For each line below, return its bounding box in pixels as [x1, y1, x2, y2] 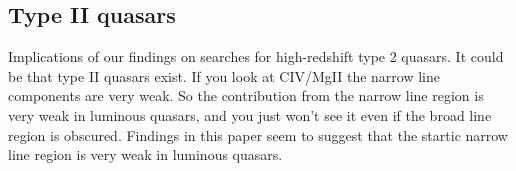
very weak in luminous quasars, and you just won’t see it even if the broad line [8, 104, 492, 125]
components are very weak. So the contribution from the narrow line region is [8, 85, 484, 106]
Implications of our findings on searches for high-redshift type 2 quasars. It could [8, 46, 504, 67]
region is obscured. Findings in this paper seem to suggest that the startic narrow [8, 124, 508, 145]
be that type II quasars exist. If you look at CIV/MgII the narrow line [8, 65, 441, 86]
